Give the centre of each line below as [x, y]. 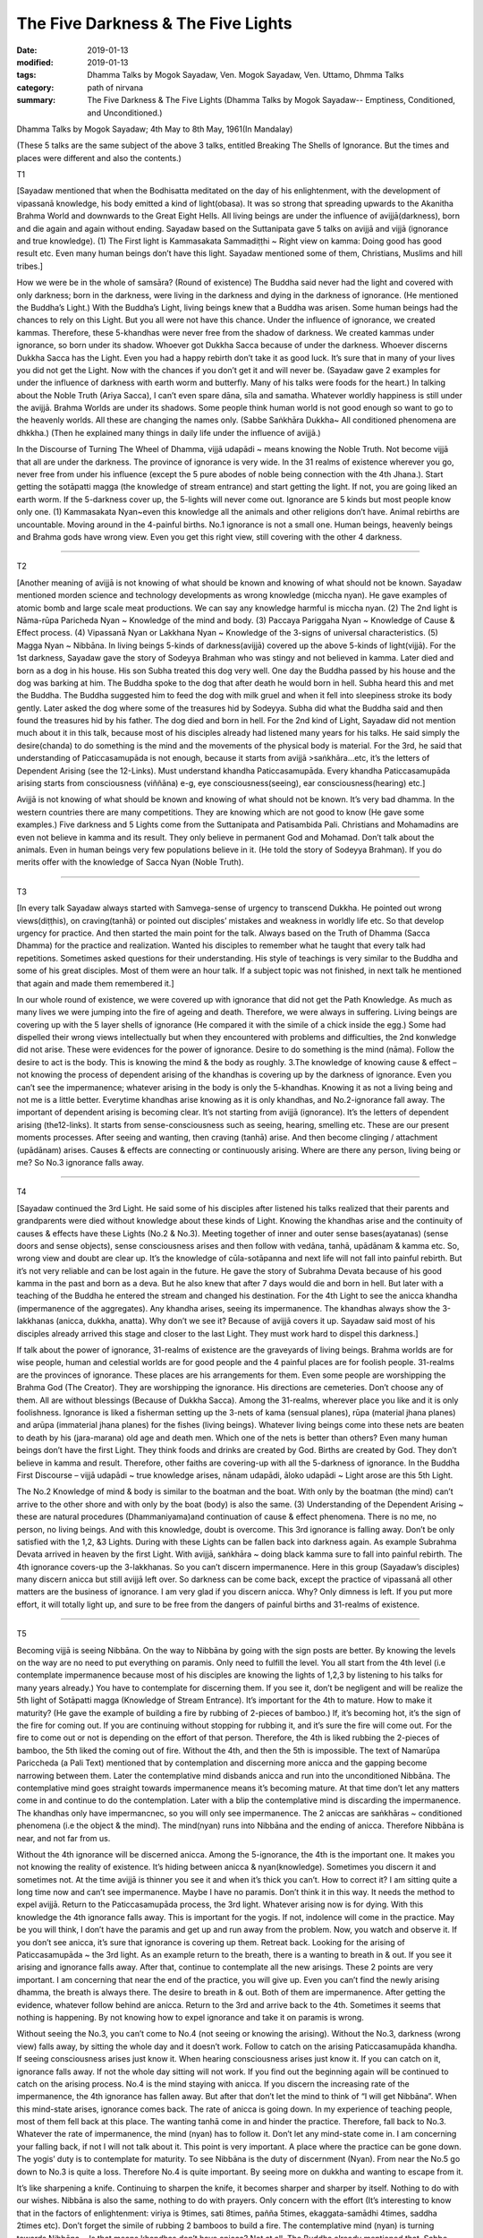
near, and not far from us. [64, 1838]
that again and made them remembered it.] [95, 983]
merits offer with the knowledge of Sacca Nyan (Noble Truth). [130, 862]
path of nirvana [115, 87]
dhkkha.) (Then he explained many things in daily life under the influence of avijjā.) [169, 432]
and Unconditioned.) [125, 113]
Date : [27, 50]
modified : [35, 62]
